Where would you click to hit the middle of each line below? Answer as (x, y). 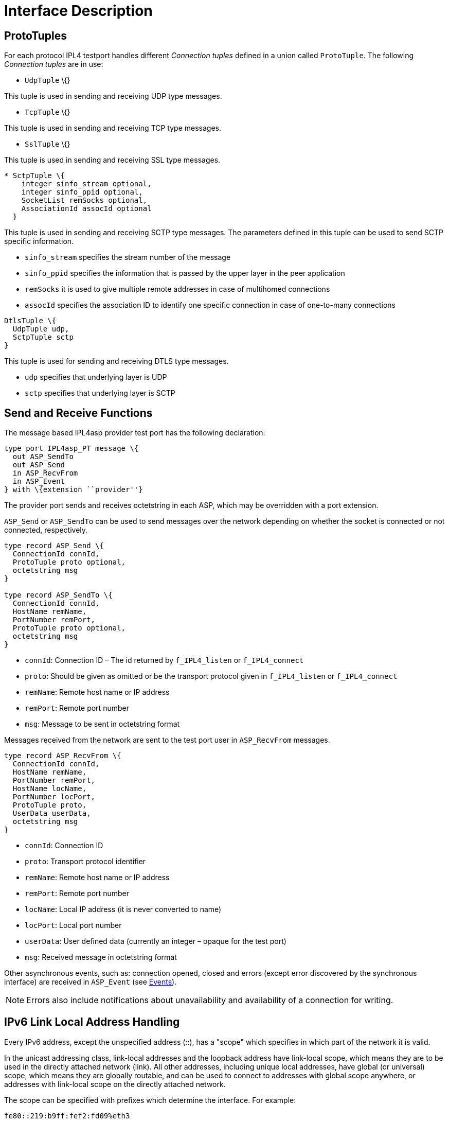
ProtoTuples (35, 36)
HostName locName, (50, 789)
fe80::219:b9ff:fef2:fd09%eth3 (67, 1116)
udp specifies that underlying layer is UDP (96, 377)
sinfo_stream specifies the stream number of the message (128, 257)
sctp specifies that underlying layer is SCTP (100, 393)
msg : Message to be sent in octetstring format (102, 724)
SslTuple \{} (48, 144)
